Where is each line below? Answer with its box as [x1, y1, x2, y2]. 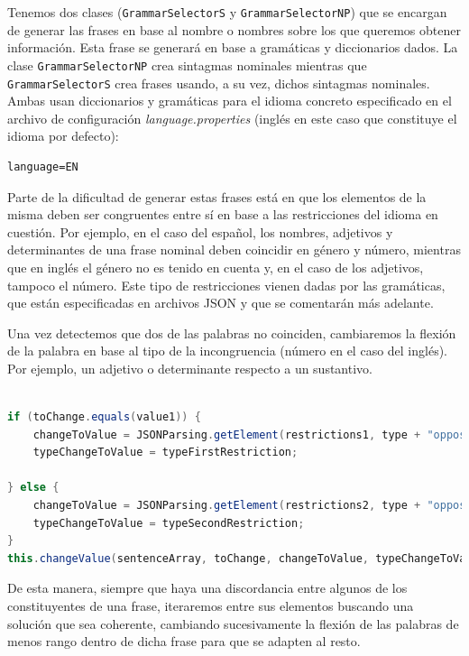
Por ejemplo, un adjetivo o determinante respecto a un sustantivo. [7, 358, 372, 377]
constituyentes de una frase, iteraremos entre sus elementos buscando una [7, 596, 414, 614]
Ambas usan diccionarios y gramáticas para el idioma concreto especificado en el [7, 91, 452, 110]
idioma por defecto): [7, 126, 119, 145]
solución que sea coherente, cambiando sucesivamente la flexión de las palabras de [7, 614, 459, 633]
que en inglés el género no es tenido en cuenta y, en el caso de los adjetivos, [7, 257, 424, 276]
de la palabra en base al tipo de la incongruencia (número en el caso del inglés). [7, 341, 447, 360]
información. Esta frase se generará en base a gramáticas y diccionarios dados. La [7, 38, 458, 57]
